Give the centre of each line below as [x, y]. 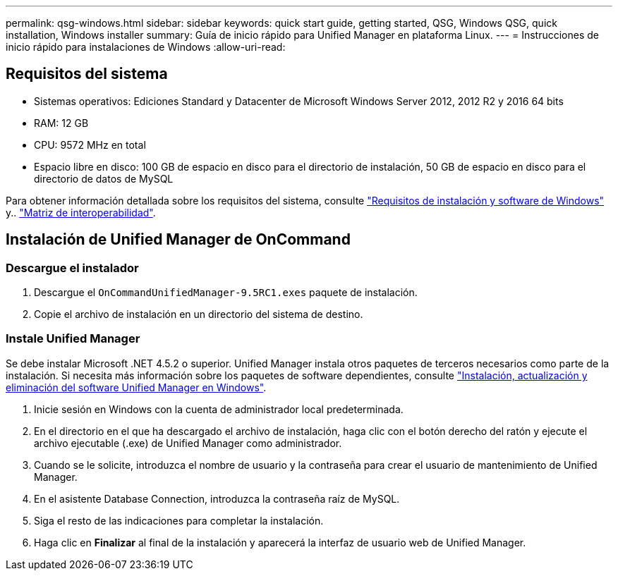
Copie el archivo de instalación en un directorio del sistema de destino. [199, 314]
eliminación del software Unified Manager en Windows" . [136, 387]
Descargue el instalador [72, 268]
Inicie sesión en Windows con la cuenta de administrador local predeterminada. [219, 409]
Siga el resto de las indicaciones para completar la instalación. [179, 520]
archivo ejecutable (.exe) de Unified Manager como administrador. [188, 443]
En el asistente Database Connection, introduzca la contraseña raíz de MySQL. [217, 498]
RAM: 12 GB [61, 123]
